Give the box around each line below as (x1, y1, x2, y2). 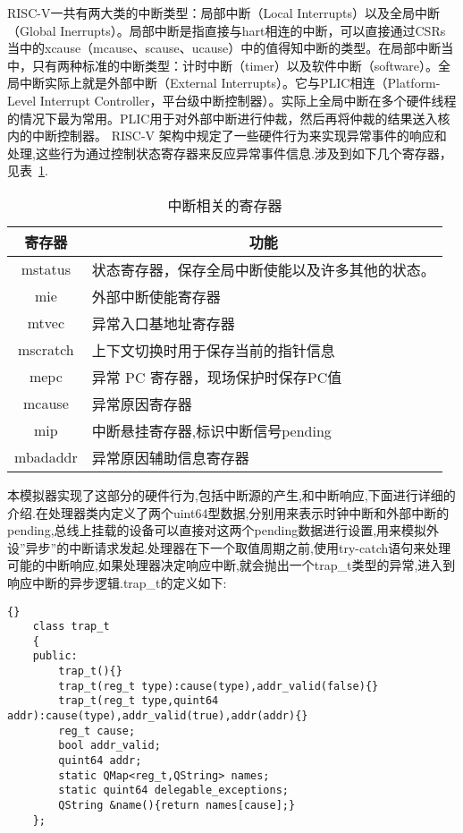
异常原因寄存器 (91, 393, 192, 414)
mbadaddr (14, 446, 78, 468)
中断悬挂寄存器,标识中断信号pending (91, 420, 332, 441)
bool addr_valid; (58, 739, 161, 752)
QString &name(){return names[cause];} (58, 799, 296, 812)
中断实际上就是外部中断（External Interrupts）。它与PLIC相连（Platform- (19, 73, 441, 92)
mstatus (21, 259, 72, 280)
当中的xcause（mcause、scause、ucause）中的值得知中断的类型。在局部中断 (7, 38, 442, 57)
